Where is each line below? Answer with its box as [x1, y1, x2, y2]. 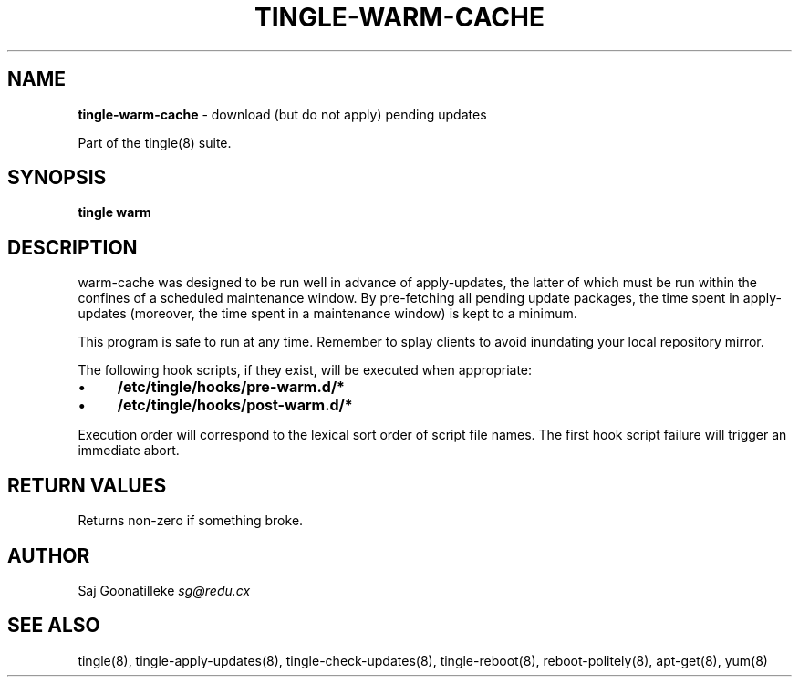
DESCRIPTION [7, 235, 138, 259]
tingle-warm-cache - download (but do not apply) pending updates [78, 106, 487, 122]
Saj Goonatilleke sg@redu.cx [78, 582, 251, 598]
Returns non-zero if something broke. [78, 513, 304, 529]
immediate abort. [78, 442, 180, 459]
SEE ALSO [7, 614, 100, 637]
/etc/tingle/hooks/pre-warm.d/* [117, 378, 346, 397]
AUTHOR [7, 544, 90, 567]
